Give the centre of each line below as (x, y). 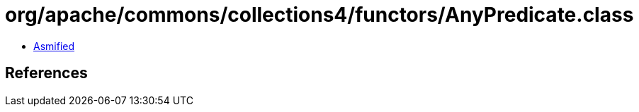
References (46, 73)
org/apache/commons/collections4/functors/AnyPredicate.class (319, 15)
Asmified (54, 46)
